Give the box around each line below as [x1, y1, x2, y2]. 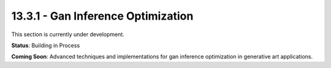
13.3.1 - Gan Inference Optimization [11, 9, 194, 23]
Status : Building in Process [11, 42, 80, 49]
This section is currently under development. [11, 31, 125, 38]
